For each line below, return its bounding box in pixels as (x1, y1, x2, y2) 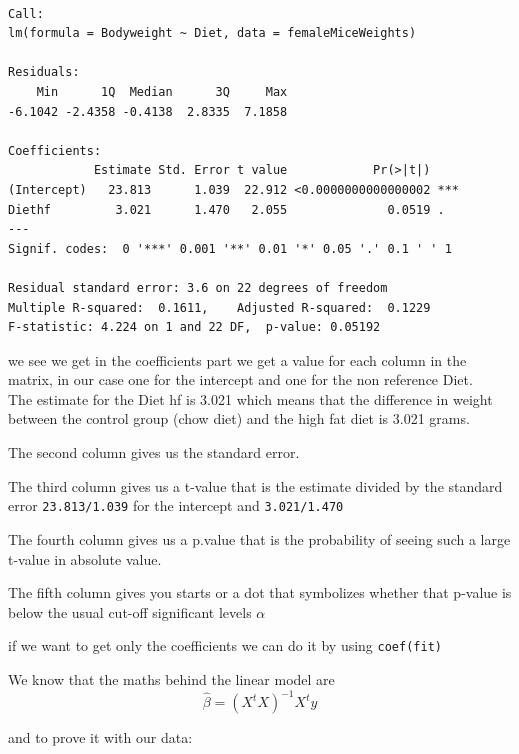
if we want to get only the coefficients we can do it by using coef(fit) (8, 635, 442, 656)
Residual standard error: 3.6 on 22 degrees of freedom (8, 280, 388, 295)
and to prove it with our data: (8, 727, 193, 748)
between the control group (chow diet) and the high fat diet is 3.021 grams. (8, 408, 470, 429)
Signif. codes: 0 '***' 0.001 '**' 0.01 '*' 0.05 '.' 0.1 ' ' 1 (8, 241, 452, 256)
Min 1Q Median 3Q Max (36, 84, 288, 99)
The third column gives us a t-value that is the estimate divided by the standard (8, 475, 503, 496)
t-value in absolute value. (8, 548, 162, 569)
